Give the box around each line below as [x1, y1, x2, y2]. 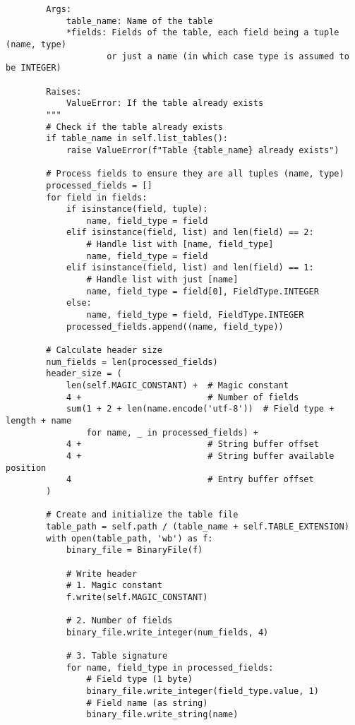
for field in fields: [46, 192, 148, 203]
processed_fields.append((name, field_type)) [66, 321, 284, 332]
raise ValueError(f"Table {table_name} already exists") [66, 145, 339, 155]
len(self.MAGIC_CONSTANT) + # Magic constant [66, 381, 289, 390]
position [6, 462, 47, 473]
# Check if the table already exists [46, 121, 223, 132]
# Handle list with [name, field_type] [86, 239, 274, 250]
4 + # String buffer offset [66, 439, 319, 450]
